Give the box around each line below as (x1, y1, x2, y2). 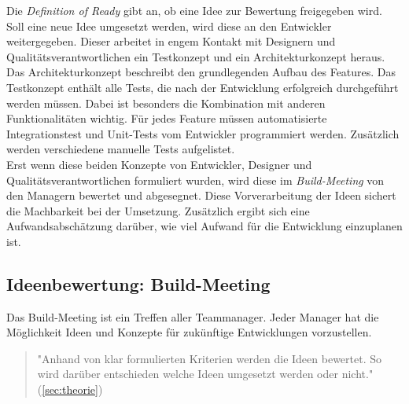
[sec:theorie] (42, 381, 98, 398)
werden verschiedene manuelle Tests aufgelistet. (6, 141, 235, 157)
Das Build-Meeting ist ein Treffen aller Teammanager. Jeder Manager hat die (6, 308, 379, 325)
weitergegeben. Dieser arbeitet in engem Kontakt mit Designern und (6, 33, 336, 50)
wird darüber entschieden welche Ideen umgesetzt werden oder (37, 365, 338, 382)
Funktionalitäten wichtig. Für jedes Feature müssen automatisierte (6, 110, 327, 127)
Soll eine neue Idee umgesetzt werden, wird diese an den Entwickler (6, 17, 332, 34)
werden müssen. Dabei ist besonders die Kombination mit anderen (6, 94, 326, 111)
